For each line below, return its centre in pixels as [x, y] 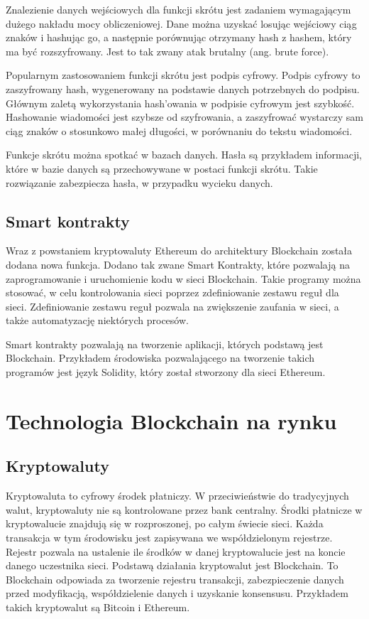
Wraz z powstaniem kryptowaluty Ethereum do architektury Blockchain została [179, 251]
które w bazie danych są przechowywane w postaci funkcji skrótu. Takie [162, 168]
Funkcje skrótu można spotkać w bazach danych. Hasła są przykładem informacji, [184, 155]
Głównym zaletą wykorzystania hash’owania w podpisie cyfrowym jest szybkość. [180, 103]
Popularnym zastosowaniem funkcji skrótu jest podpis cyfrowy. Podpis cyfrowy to [183, 75]
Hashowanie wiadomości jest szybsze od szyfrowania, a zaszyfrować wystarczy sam [184, 117]
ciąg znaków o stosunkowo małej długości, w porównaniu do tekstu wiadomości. [179, 130]
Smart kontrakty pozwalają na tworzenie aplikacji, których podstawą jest [165, 344]
